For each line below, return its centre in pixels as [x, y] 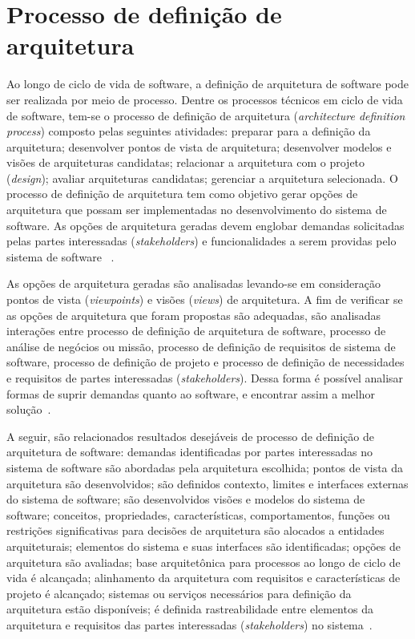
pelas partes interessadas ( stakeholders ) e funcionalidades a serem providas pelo [201, 241]
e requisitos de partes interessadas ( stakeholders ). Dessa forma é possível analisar [205, 378]
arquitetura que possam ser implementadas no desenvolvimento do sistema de [197, 210]
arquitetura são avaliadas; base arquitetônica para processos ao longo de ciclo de [203, 562]
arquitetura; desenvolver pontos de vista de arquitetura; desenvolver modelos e [199, 146]
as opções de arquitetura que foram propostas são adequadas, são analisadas [194, 315]
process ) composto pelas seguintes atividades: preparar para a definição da [189, 131]
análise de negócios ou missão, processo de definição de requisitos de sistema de [201, 346]
